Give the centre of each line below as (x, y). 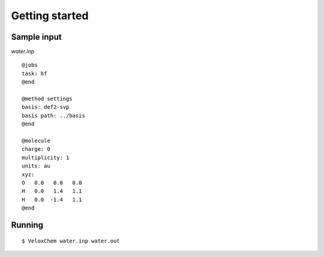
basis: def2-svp (46, 107)
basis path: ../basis (53, 115)
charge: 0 (36, 149)
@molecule (36, 141)
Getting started (50, 16)
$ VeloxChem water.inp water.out (71, 241)
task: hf (34, 73)
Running (27, 225)
